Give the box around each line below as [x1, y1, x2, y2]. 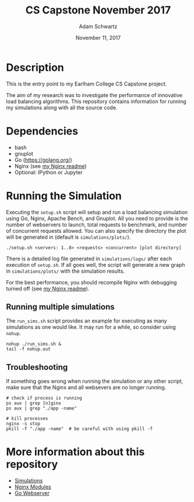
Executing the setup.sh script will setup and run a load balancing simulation [6, 208, 188, 215]
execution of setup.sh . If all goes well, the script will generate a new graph [6, 261, 185, 268]
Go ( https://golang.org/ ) [14, 156, 72, 163]
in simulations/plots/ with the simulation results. [6, 267, 125, 274]
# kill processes [6, 416, 49, 422]
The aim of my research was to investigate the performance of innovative [6, 91, 183, 98]
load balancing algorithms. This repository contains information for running [6, 98, 187, 105]
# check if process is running [6, 396, 82, 401]
